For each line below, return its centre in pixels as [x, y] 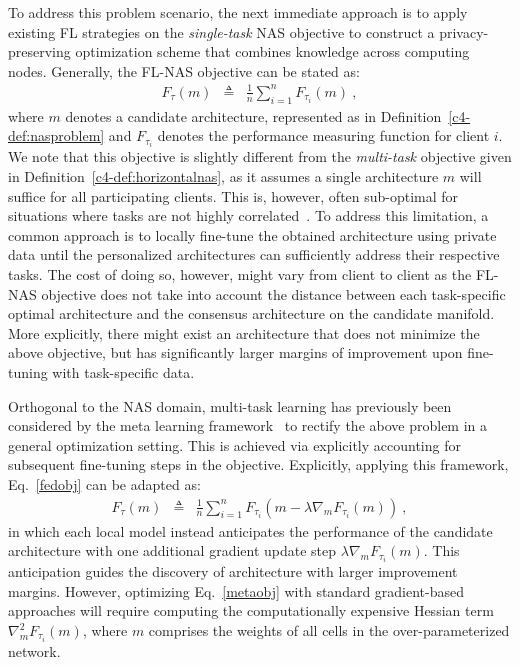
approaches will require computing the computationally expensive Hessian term [251, 610]
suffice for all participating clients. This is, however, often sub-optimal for [233, 195]
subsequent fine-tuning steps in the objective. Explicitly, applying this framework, [258, 464]
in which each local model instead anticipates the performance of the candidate [250, 530]
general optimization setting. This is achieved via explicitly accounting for [234, 444]
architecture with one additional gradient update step [172, 550]
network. [34, 651]
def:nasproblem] [56, 135]
